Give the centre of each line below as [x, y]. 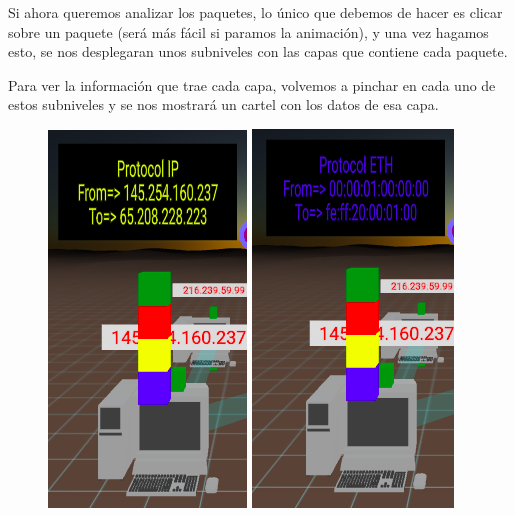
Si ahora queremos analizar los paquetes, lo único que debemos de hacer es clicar [255, 12]
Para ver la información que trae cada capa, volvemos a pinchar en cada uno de [252, 84]
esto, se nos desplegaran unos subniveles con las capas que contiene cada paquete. [258, 51]
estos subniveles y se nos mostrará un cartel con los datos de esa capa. [223, 104]
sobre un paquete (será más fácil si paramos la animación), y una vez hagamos [248, 31]
